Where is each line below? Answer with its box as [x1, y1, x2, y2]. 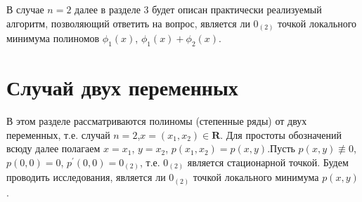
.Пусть [267, 141, 295, 156]
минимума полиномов [6, 31, 100, 46]
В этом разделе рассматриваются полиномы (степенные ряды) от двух [6, 114, 307, 128]
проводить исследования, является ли [6, 170, 166, 184]
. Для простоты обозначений [220, 127, 342, 142]
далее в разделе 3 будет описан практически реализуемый [75, 2, 322, 16]
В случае [6, 2, 44, 16]
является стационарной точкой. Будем [187, 154, 349, 169]
